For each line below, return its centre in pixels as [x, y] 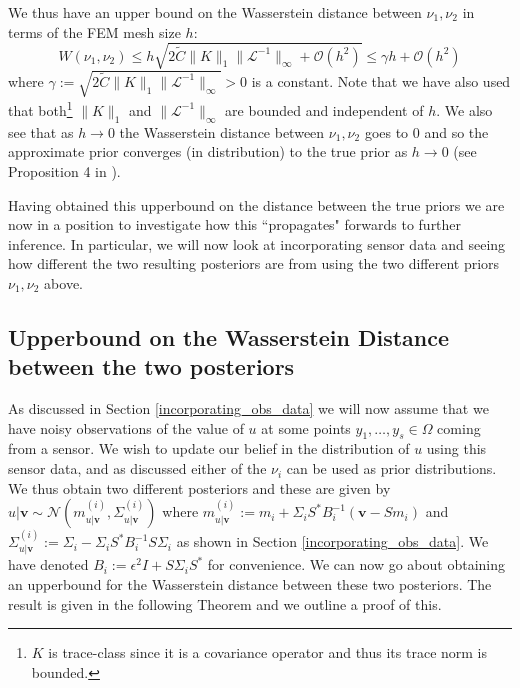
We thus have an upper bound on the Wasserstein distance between [215, 12]
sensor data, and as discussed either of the [137, 468]
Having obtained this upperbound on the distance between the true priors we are [256, 204]
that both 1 [40, 108]
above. [64, 282]
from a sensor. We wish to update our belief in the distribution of [209, 448]
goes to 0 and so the [426, 131]
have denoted [48, 564]
